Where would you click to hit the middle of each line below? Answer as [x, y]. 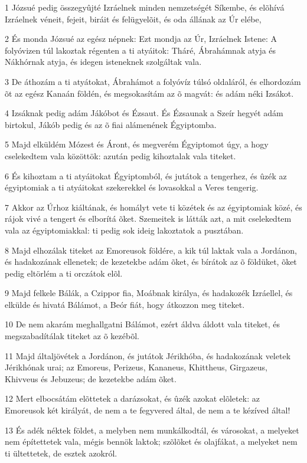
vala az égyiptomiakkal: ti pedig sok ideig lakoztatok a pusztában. [124, 230]
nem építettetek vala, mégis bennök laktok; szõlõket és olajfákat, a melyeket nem [151, 441]
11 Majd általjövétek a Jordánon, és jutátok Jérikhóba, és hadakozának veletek [148, 355]
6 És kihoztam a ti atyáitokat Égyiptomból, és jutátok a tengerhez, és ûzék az [146, 175]
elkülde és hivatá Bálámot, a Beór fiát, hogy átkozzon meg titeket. [125, 304]
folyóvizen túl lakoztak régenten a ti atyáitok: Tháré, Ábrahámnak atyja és [141, 50]
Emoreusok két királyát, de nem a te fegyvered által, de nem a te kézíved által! [148, 410]
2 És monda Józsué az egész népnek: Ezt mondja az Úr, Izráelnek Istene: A [141, 39]
